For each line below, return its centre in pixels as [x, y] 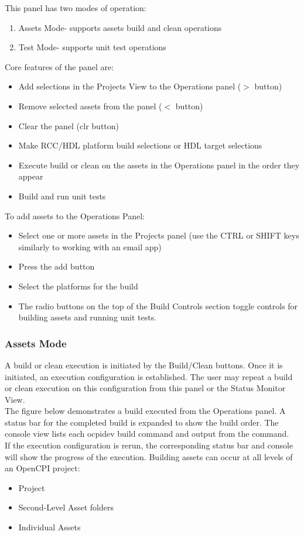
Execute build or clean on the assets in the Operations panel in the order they [159, 165]
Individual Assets [49, 527]
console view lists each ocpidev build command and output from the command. [147, 434]
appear [31, 176]
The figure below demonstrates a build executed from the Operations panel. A [145, 411]
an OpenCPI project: [42, 468]
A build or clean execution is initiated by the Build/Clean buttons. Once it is [144, 365]
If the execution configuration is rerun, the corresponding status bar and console [149, 445]
